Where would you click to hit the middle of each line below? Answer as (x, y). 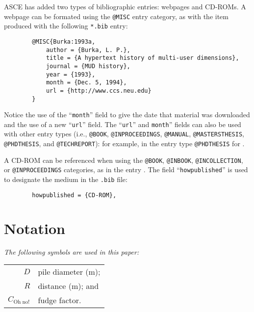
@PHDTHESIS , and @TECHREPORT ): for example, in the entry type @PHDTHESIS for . (124, 143)
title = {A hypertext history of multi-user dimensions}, (142, 58)
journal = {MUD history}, (88, 66)
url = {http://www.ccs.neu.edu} (99, 91)
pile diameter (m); (69, 272)
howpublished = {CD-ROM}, (74, 195)
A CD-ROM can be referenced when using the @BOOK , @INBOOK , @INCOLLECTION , (124, 160)
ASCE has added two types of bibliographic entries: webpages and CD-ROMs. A (125, 6)
